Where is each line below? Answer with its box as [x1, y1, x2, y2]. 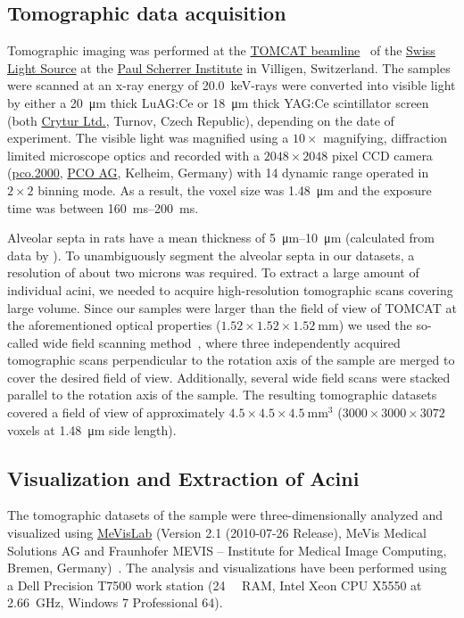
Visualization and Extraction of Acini [7, 464, 360, 491]
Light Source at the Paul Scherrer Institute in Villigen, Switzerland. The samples [7, 58, 451, 77]
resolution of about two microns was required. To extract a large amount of [7, 263, 419, 282]
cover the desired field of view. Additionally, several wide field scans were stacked [7, 367, 451, 386]
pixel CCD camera [331, 145, 433, 164]
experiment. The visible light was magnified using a [7, 128, 289, 147]
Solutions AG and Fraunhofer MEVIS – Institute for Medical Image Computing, [7, 540, 447, 559]
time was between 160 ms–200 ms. [7, 198, 199, 217]
